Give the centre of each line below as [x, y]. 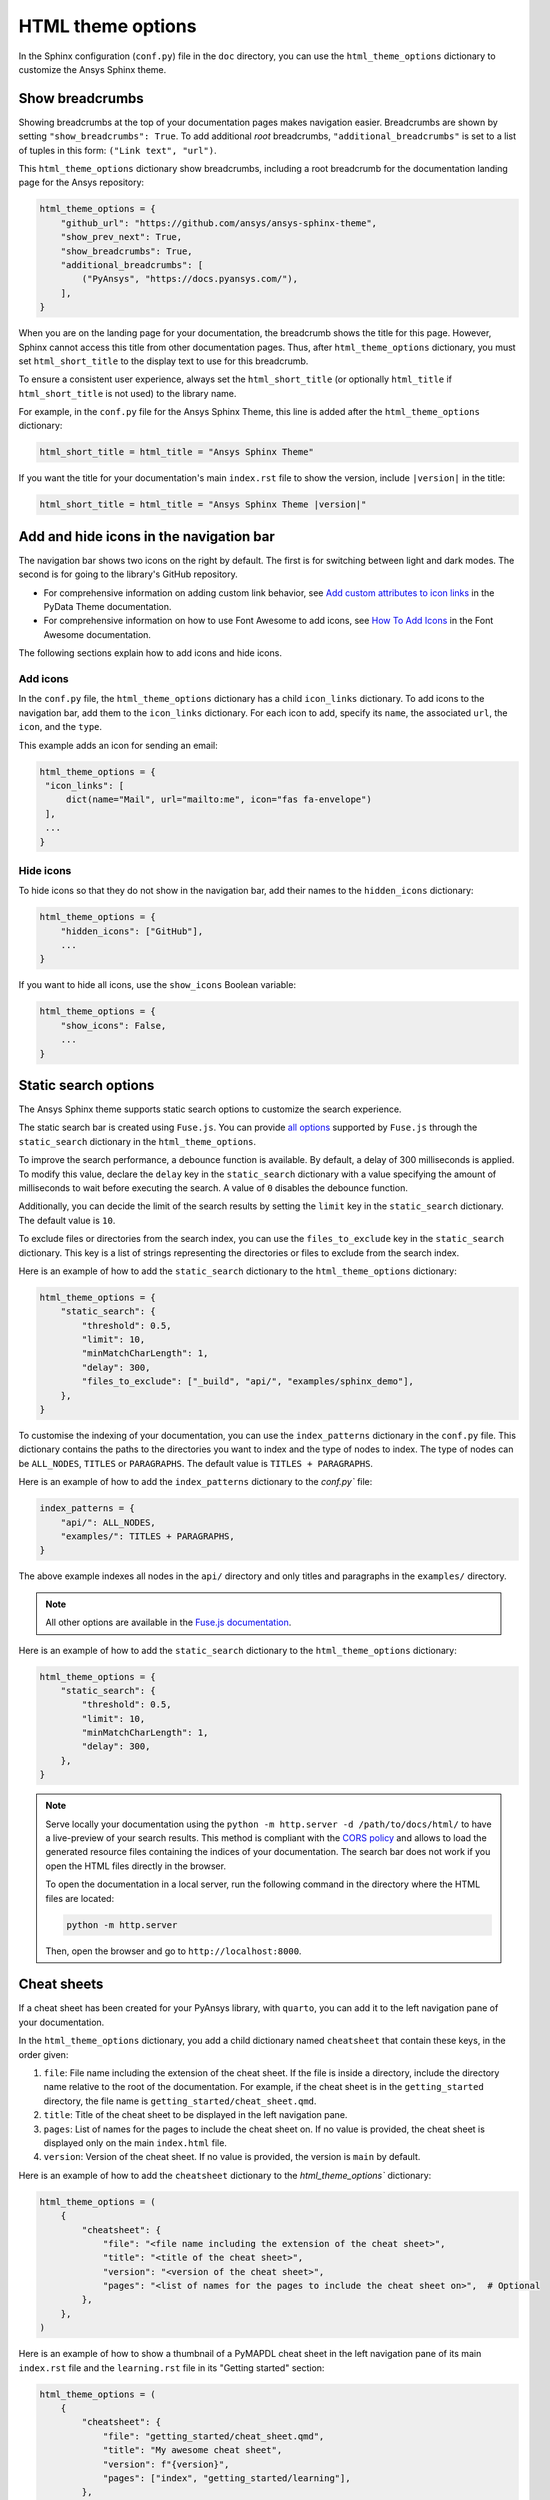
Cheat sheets [61, 1984]
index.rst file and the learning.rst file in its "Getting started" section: [171, 2367]
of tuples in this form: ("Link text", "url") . [117, 150]
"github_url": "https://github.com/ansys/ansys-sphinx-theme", [219, 223]
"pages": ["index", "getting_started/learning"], [226, 2478]
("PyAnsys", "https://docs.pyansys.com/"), [190, 279]
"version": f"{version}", [166, 2464]
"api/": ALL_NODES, [108, 1522]
